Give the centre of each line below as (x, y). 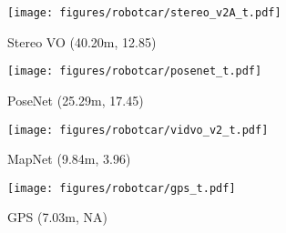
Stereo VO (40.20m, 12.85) (82, 41)
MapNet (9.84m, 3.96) (69, 159)
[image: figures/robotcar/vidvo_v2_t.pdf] (138, 130)
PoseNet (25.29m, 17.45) (76, 100)
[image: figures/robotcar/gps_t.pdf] (122, 188)
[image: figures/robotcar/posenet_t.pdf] (135, 71)
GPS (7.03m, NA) (57, 217)
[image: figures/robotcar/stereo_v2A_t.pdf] (144, 13)
